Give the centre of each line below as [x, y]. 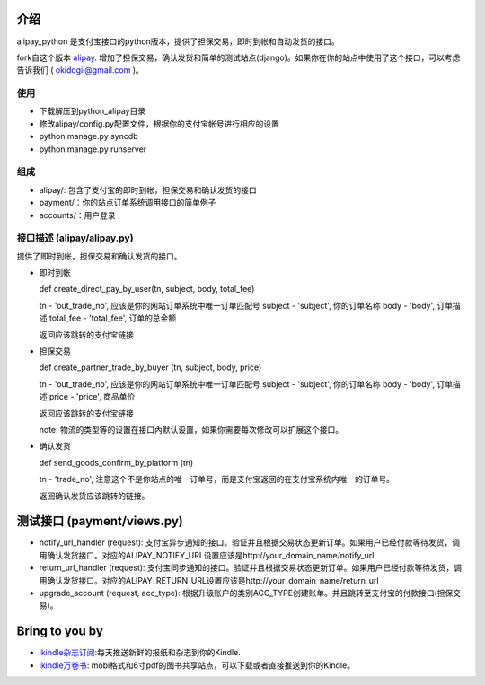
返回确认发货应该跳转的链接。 [94, 496]
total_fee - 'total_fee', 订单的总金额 [113, 318]
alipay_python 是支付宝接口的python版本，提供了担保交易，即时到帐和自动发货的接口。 [178, 41]
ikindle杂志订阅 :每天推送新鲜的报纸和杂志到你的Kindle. [140, 653]
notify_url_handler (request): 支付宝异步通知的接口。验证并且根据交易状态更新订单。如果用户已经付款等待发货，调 [250, 542]
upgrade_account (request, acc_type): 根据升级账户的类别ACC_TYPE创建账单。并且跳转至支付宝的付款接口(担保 [246, 593]
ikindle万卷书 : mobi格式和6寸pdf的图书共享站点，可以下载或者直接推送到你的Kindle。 [197, 665]
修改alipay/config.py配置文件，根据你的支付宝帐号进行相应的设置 [159, 123]
